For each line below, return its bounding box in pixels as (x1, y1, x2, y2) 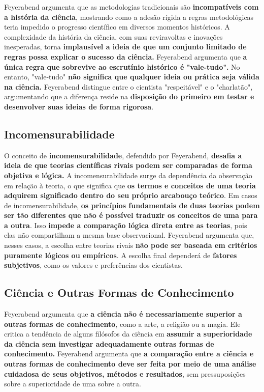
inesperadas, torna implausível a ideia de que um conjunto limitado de (4, 41, 247, 52)
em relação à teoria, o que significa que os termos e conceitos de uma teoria (4, 180, 256, 190)
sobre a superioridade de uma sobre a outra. (4, 378, 141, 389)
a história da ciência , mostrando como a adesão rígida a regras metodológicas (4, 11, 254, 22)
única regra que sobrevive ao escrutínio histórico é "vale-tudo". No (4, 61, 240, 72)
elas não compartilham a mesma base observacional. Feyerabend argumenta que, (4, 230, 254, 240)
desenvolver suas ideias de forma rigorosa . (4, 101, 154, 111)
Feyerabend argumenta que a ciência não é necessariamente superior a (4, 309, 242, 319)
